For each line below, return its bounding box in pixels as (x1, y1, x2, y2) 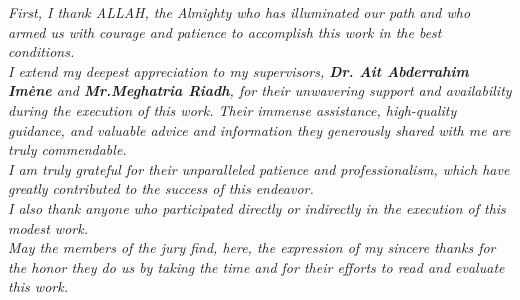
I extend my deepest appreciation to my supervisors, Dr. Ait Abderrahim (8, 60, 469, 81)
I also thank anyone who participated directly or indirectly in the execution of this (8, 197, 506, 218)
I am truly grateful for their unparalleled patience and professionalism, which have (8, 158, 510, 179)
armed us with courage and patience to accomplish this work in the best (8, 21, 442, 42)
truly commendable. (8, 139, 127, 160)
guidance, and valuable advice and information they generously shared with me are (8, 119, 511, 140)
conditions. (8, 41, 75, 62)
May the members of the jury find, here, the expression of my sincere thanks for (8, 237, 496, 258)
